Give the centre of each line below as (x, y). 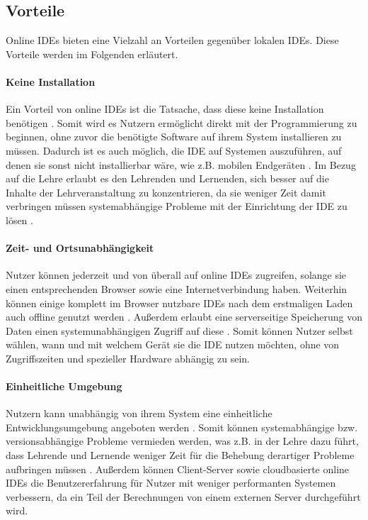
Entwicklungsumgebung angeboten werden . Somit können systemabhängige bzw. (182, 427)
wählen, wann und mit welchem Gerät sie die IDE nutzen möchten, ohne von (173, 344)
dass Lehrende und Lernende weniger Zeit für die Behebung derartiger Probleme (180, 455)
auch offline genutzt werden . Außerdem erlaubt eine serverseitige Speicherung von (184, 317)
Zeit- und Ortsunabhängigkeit (80, 248)
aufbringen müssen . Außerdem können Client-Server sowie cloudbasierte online (178, 469)
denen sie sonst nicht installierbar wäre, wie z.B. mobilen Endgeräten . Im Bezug (181, 164)
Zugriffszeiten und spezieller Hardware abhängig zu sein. (128, 358)
